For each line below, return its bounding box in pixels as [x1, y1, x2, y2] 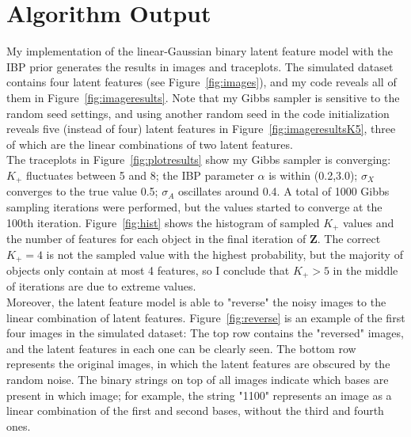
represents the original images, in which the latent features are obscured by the [6, 355, 390, 372]
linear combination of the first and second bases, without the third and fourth [6, 402, 384, 419]
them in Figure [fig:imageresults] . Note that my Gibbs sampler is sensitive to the [6, 89, 400, 105]
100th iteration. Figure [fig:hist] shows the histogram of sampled [6, 214, 320, 230]
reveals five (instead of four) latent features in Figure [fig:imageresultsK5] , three [6, 120, 396, 137]
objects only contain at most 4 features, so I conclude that [6, 262, 290, 279]
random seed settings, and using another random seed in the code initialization [6, 104, 390, 121]
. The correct [317, 230, 381, 246]
